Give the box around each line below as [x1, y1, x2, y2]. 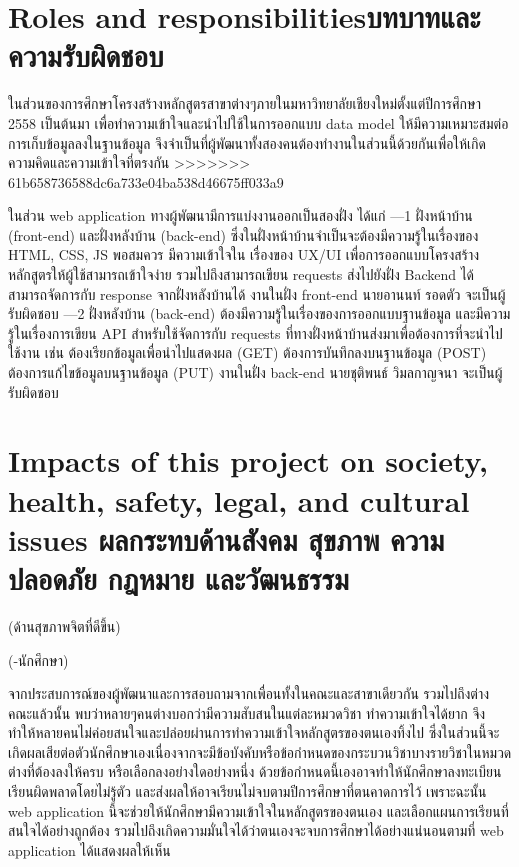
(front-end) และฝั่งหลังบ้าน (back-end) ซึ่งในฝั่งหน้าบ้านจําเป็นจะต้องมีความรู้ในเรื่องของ [8, 224, 479, 245]
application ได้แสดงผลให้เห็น [8, 839, 171, 860]
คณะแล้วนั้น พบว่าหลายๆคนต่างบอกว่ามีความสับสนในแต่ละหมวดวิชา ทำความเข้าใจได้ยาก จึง [8, 702, 486, 723]
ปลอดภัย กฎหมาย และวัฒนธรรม [8, 557, 349, 598]
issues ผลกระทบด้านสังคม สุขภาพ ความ [8, 518, 445, 559]
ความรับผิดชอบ [8, 35, 164, 76]
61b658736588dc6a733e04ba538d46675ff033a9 [8, 171, 284, 192]
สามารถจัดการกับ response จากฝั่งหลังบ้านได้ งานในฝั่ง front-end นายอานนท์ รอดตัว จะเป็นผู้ [8, 283, 506, 304]
